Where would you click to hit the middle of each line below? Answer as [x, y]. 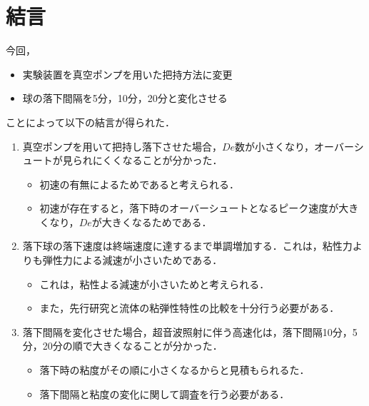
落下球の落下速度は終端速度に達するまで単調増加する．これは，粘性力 [187, 246]
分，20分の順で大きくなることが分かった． [122, 346]
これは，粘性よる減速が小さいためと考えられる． [155, 284]
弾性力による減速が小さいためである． [132, 260]
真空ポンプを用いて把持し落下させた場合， [122, 146]
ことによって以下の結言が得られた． [90, 122]
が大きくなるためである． [152, 222]
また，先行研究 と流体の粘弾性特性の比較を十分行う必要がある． [189, 308]
